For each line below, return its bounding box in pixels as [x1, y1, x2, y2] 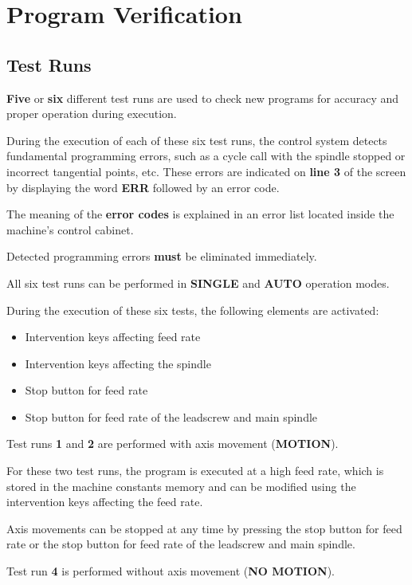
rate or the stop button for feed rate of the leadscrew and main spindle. [6, 536, 355, 552]
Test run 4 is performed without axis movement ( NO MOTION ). [6, 563, 335, 579]
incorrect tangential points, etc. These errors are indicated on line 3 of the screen [6, 163, 406, 179]
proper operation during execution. [6, 105, 177, 122]
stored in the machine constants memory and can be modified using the [6, 477, 356, 494]
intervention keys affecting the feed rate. [6, 493, 203, 510]
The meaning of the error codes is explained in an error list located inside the [6, 206, 394, 222]
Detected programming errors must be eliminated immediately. [6, 248, 317, 265]
